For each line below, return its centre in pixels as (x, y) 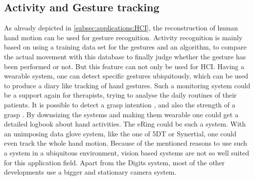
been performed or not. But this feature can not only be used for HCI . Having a (124, 66)
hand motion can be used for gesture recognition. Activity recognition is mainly (123, 37)
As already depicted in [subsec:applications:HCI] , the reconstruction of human (121, 28)
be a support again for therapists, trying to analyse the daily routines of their (120, 95)
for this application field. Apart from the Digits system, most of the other (115, 162)
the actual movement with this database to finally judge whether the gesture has (125, 56)
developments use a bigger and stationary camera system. (90, 172)
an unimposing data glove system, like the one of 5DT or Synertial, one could (120, 133)
